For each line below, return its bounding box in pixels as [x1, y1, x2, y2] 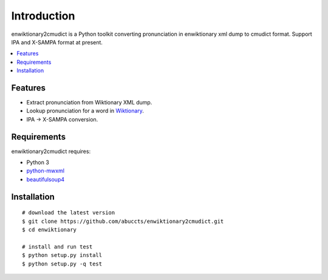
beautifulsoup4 [26, 176, 65, 183]
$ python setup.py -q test [22, 260, 103, 267]
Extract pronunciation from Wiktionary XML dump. [26, 99, 152, 106]
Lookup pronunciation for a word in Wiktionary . [26, 107, 144, 115]
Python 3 [26, 159, 50, 166]
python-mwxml [26, 167, 65, 174]
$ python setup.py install [22, 252, 103, 259]
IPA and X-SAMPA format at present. [11, 38, 103, 46]
